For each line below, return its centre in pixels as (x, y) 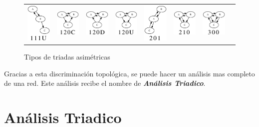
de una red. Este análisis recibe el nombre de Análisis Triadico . (105, 83)
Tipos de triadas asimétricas (67, 57)
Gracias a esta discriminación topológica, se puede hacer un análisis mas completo (129, 73)
